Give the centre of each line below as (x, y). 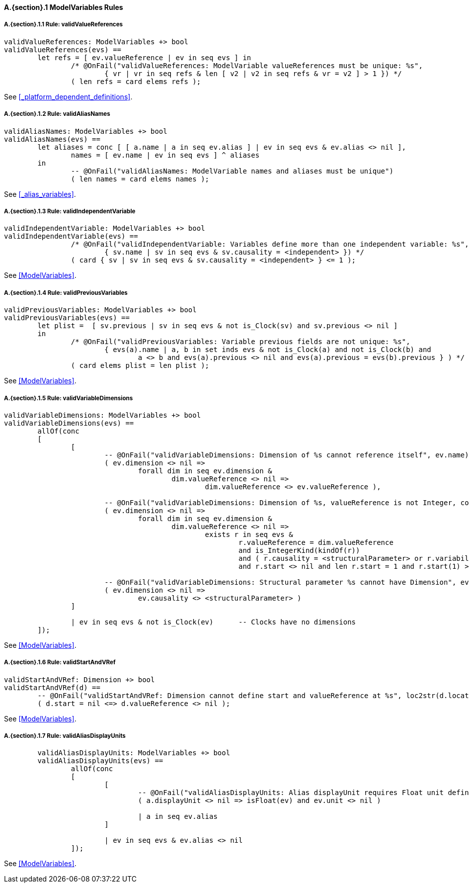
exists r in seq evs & (249, 534)
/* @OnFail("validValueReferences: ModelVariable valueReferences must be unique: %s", (247, 65)
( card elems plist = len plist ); (140, 366)
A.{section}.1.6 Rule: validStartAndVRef (60, 663)
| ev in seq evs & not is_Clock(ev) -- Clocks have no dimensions (213, 622)
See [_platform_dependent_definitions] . (68, 96)
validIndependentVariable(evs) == (71, 236)
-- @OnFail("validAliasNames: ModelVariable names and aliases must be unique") (232, 171)
